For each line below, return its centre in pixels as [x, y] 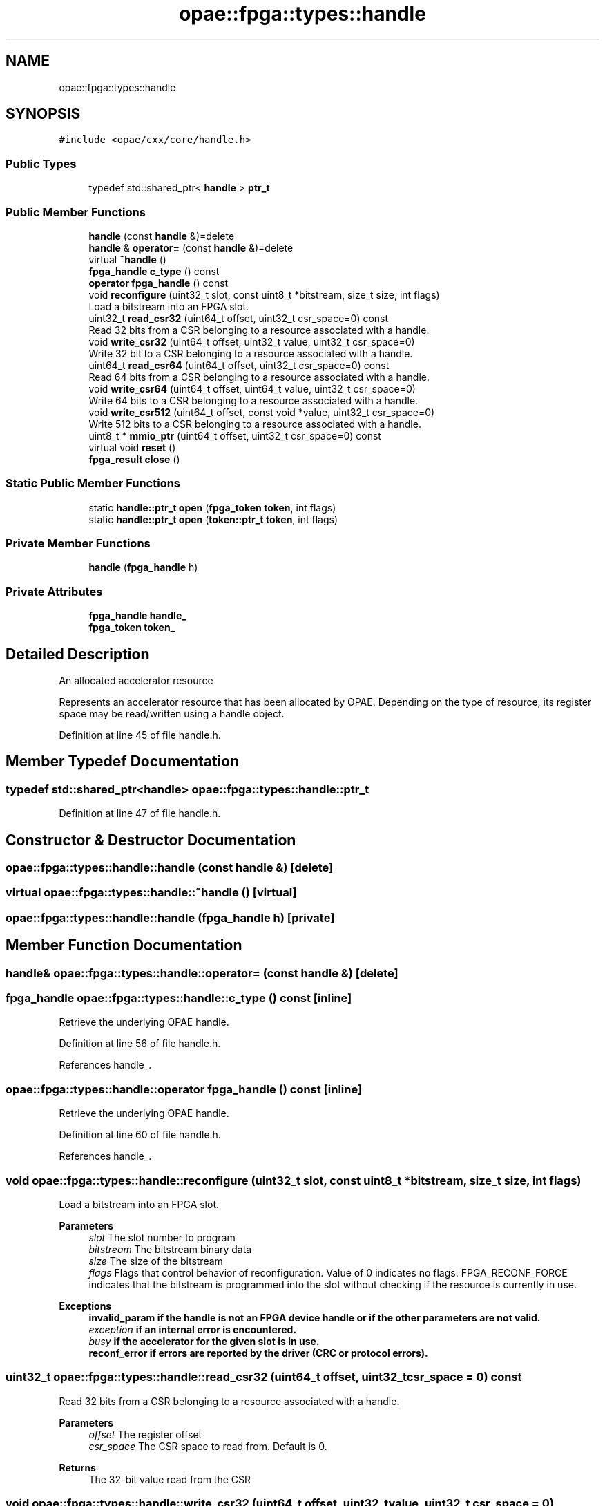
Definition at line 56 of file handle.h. [140, 1044]
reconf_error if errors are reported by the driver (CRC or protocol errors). [258, 1353]
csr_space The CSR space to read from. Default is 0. [208, 1446]
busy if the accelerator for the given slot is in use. [204, 1341]
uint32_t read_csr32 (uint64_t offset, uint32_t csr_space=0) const [239, 318]
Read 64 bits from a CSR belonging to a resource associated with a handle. [259, 377]
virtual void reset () [132, 447]
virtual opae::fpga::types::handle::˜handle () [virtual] [151, 893]
